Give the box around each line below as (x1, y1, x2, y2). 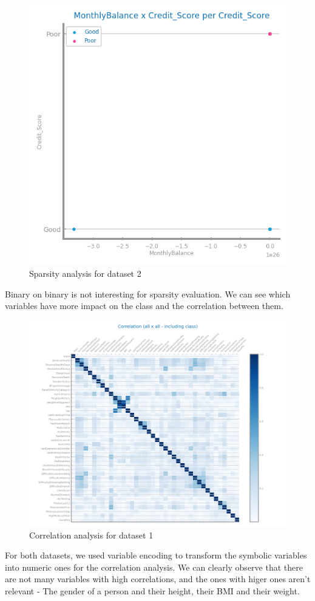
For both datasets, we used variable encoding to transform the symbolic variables (5, 549, 307, 562)
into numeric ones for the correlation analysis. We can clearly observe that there (5, 560, 303, 573)
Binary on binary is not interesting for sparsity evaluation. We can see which (5, 287, 291, 300)
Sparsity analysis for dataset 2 (29, 267, 141, 280)
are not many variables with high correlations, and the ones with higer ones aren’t (5, 572, 311, 585)
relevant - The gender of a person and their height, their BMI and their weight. (5, 585, 300, 597)
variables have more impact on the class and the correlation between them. (5, 299, 283, 312)
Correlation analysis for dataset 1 (29, 528, 154, 541)
